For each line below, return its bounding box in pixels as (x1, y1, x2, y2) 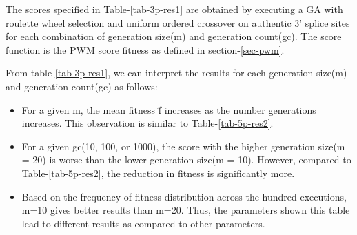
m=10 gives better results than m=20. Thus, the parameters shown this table (21, 203, 350, 217)
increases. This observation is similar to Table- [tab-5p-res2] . (21, 116, 274, 130)
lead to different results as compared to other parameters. (21, 216, 265, 230)
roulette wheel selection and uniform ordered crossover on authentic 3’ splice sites (6, 15, 350, 30)
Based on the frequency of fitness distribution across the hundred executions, (21, 189, 347, 203)
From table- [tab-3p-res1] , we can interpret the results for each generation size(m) (6, 65, 347, 80)
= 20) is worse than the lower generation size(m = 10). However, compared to (21, 152, 351, 167)
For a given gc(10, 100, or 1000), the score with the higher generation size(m (21, 139, 345, 153)
